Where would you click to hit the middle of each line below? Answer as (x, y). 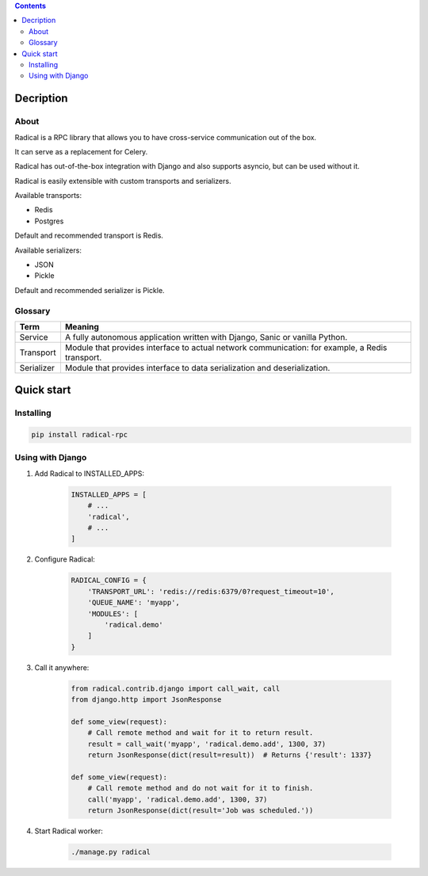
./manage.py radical (111, 852)
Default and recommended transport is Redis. (89, 236)
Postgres (49, 221)
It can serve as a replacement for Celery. (81, 151)
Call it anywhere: (62, 667)
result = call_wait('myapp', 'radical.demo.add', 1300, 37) (207, 744)
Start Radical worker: (69, 831)
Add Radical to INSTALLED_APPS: (90, 473)
